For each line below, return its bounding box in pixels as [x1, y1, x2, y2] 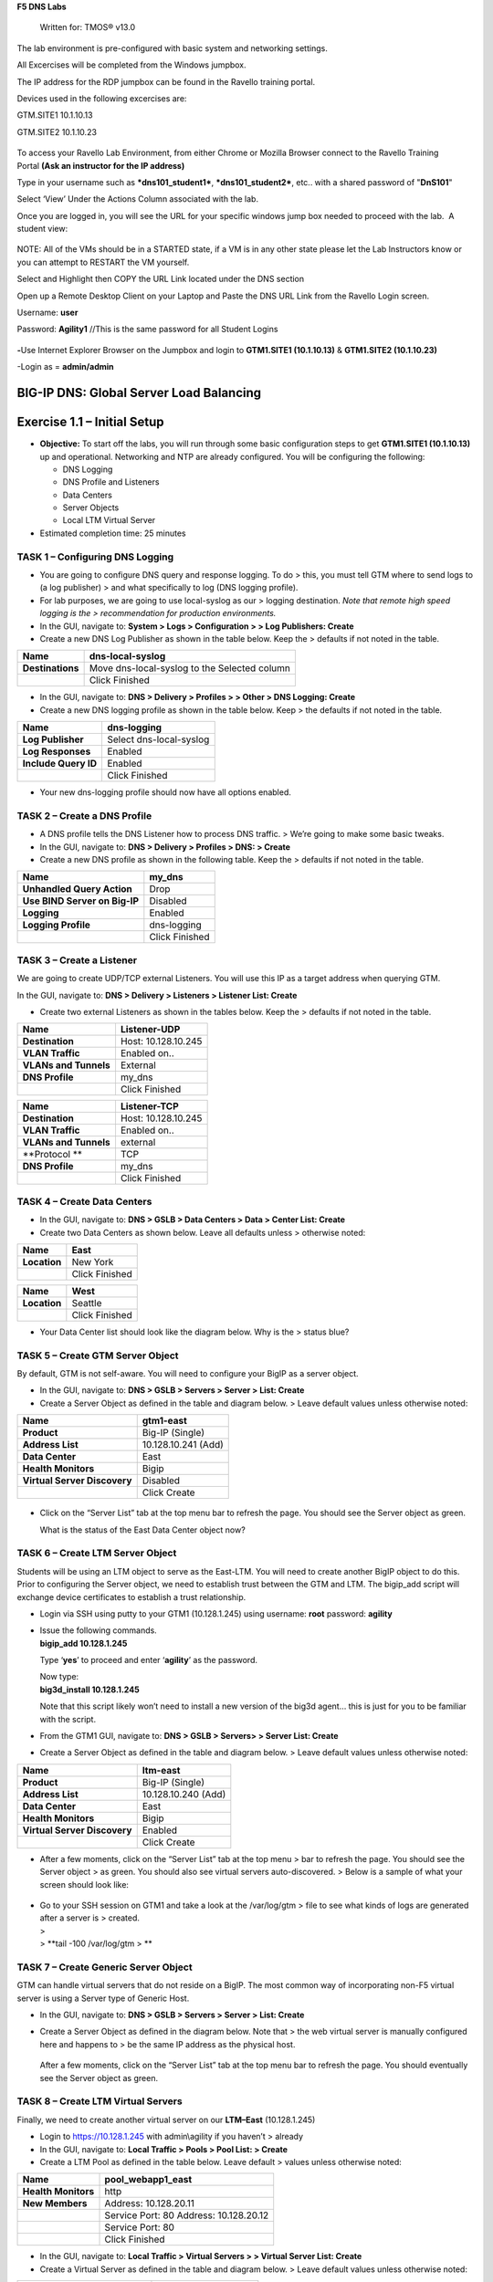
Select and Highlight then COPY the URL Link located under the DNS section [16, 274, 305, 285]
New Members [22, 2197, 88, 2210]
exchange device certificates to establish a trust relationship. [16, 1591, 246, 1602]
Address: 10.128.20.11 [104, 2197, 195, 2210]
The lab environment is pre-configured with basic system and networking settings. [16, 42, 328, 54]
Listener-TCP [120, 1100, 180, 1113]
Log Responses [22, 745, 91, 758]
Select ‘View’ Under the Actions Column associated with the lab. [16, 194, 259, 204]
